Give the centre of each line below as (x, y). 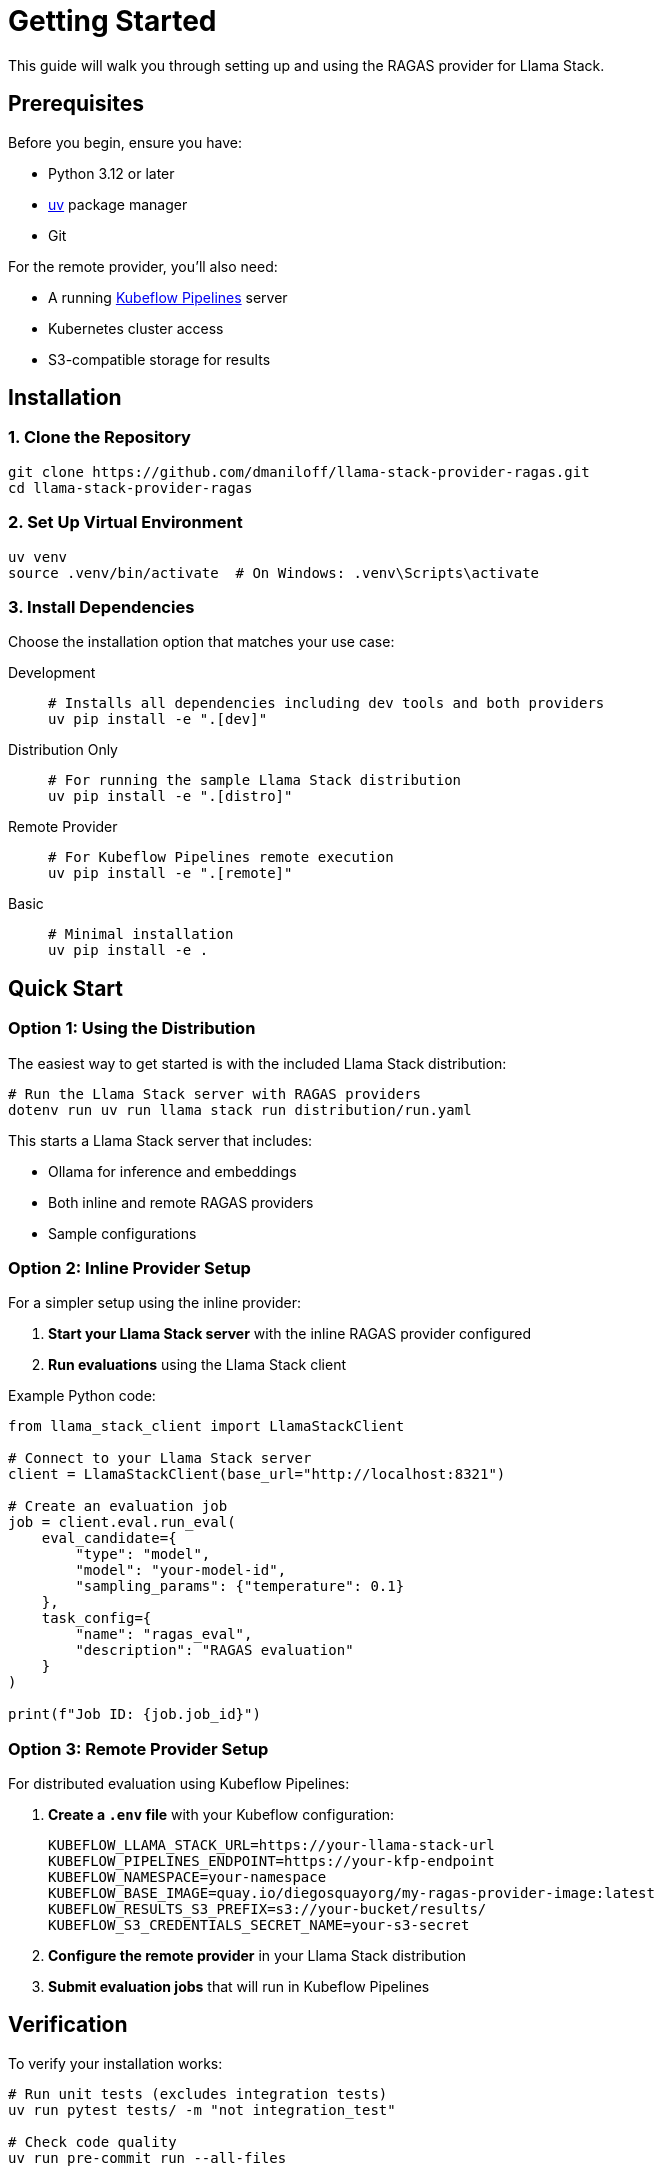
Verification (68, 2025)
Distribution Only (63, 750)
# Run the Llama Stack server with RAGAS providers (215, 1093)
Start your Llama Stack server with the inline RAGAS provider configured (289, 1334)
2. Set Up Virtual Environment (125, 522)
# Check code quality (92, 2141)
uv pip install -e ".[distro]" (170, 796)
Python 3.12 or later (111, 173)
